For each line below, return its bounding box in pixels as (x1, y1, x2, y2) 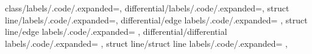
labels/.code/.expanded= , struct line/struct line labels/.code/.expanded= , (5, 37, 288, 49)
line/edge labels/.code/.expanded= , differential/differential (5, 25, 227, 38)
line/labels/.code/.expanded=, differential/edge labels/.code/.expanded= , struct (5, 13, 308, 26)
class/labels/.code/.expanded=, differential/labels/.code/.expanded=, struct (5, 2, 289, 14)
